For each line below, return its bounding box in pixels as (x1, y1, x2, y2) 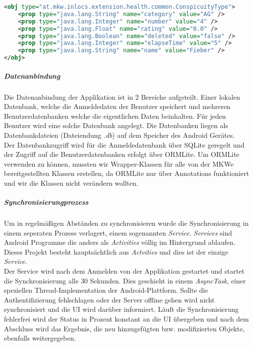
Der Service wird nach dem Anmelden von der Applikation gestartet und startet (4, 266, 245, 276)
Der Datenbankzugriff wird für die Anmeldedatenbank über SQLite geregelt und (4, 139, 245, 150)
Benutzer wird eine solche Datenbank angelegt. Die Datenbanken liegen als (4, 120, 228, 130)
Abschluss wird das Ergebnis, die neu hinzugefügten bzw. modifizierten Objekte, (4, 323, 245, 333)
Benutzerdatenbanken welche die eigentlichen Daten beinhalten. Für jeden (4, 110, 226, 121)
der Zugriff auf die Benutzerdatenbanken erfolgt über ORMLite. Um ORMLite (4, 149, 240, 159)
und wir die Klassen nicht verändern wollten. (4, 177, 138, 188)
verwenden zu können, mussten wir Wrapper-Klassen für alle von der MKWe (4, 158, 234, 169)
